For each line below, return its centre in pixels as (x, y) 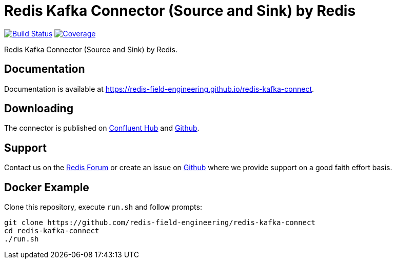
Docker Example (47, 187)
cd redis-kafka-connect (52, 231)
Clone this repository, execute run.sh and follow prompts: (103, 207)
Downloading (39, 109)
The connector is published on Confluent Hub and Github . (102, 128)
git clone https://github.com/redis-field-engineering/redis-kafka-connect (160, 223)
